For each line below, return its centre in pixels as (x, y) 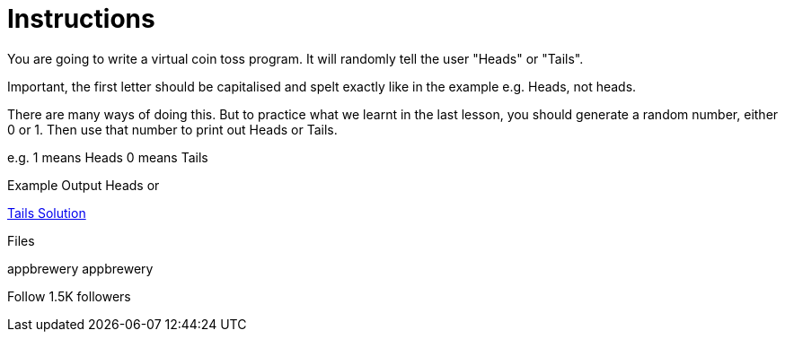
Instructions (81, 19)
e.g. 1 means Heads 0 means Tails (108, 157)
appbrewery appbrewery (80, 268)
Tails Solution (47, 213)
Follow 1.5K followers (69, 296)
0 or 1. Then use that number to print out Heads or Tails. (172, 129)
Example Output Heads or (84, 185)
